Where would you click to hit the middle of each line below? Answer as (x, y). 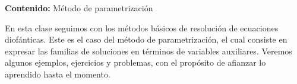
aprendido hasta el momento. (58, 74)
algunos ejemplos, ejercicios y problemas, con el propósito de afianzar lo (135, 62)
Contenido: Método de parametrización (79, 8)
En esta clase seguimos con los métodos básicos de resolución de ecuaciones (142, 28)
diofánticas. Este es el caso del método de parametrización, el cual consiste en (146, 39)
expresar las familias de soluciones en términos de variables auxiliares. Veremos (148, 51)
